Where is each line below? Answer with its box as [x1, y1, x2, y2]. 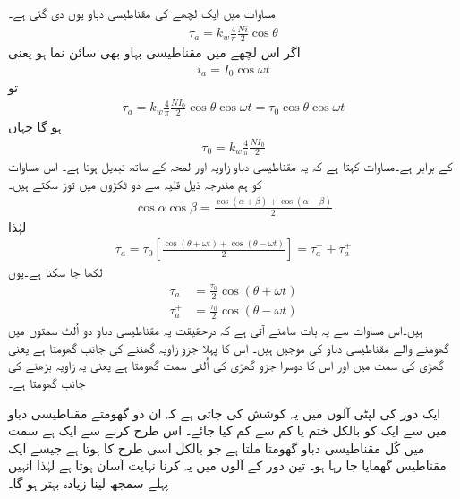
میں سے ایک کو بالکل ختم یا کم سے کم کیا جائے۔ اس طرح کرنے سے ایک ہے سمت [8, 421, 447, 440]
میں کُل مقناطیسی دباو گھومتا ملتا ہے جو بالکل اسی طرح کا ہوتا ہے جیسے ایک [8, 438, 425, 457]
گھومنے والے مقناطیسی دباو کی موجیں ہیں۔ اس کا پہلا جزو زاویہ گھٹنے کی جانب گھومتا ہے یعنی [8, 338, 449, 357]
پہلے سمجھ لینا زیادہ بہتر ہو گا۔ [8, 473, 169, 492]
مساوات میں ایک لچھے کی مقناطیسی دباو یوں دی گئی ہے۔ [8, 4, 276, 22]
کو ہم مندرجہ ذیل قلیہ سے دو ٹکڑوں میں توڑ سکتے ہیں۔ [8, 174, 262, 193]
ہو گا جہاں [8, 117, 62, 136]
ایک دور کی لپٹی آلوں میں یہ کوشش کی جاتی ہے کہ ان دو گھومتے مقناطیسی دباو [8, 403, 441, 422]
